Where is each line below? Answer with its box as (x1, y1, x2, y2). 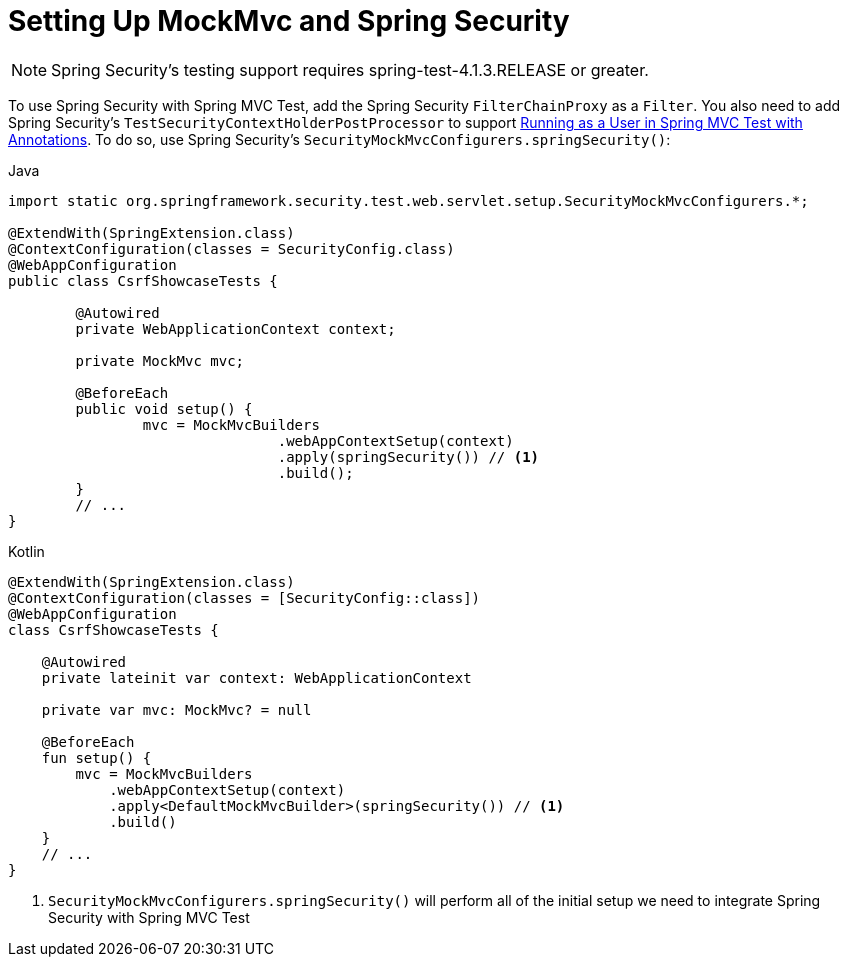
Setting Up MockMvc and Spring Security (8, 4, 570, 38)
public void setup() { (75, 400, 253, 417)
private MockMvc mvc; (75, 352, 245, 369)
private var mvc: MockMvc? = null (41, 701, 312, 718)
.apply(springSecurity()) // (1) (277, 448, 540, 465)
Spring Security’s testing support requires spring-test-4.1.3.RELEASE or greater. (51, 59, 649, 80)
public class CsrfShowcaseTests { (8, 272, 278, 289)
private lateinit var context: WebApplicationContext (41, 669, 472, 686)
